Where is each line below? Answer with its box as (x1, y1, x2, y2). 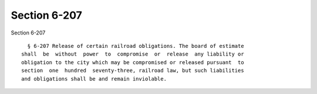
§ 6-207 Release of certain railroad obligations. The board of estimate (27, 43, 244, 49)
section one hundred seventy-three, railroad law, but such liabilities (21, 67, 244, 74)
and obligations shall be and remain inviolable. (21, 75, 167, 82)
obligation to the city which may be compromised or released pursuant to (21, 59, 244, 65)
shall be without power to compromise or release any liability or (21, 51, 244, 58)
